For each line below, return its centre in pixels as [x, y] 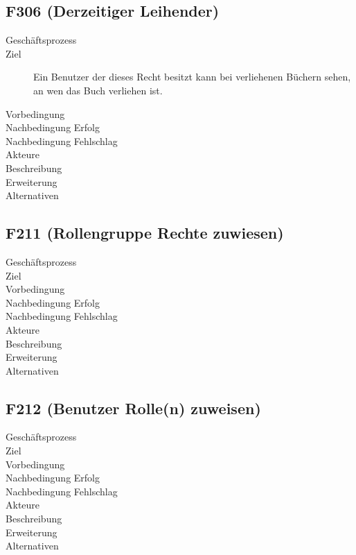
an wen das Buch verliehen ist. [98, 90]
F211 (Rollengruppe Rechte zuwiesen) [145, 233]
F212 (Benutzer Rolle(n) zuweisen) [133, 408]
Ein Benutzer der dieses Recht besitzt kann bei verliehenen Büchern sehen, [192, 77]
